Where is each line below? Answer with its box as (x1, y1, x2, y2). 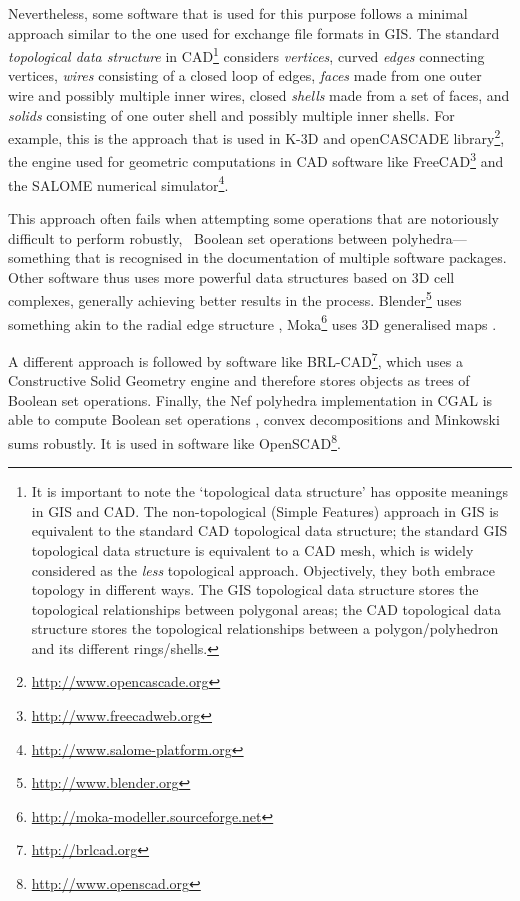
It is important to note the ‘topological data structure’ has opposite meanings (31, 481, 508, 502)
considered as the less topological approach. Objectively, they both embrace (31, 559, 495, 580)
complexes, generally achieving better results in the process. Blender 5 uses (8, 287, 462, 310)
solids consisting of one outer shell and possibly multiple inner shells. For (8, 104, 455, 125)
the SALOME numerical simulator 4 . (8, 171, 229, 195)
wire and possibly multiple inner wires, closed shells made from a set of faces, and (8, 85, 510, 106)
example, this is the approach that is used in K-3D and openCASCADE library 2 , (8, 125, 505, 148)
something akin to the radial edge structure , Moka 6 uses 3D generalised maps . (8, 310, 497, 334)
